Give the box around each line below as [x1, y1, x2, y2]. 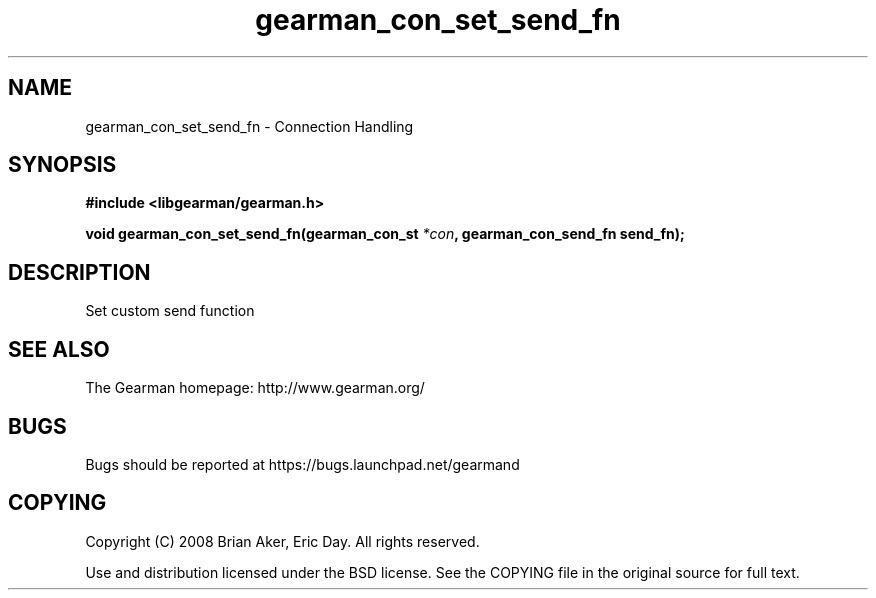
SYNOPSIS [8, 152, 117, 178]
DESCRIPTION [8, 259, 151, 285]
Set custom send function [85, 302, 255, 320]
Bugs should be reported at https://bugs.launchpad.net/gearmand [85, 455, 520, 473]
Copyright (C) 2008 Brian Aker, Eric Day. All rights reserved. [85, 532, 480, 550]
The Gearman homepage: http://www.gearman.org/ [85, 379, 425, 397]
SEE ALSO [8, 336, 110, 362]
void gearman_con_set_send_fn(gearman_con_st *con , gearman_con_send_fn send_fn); [85, 225, 685, 243]
